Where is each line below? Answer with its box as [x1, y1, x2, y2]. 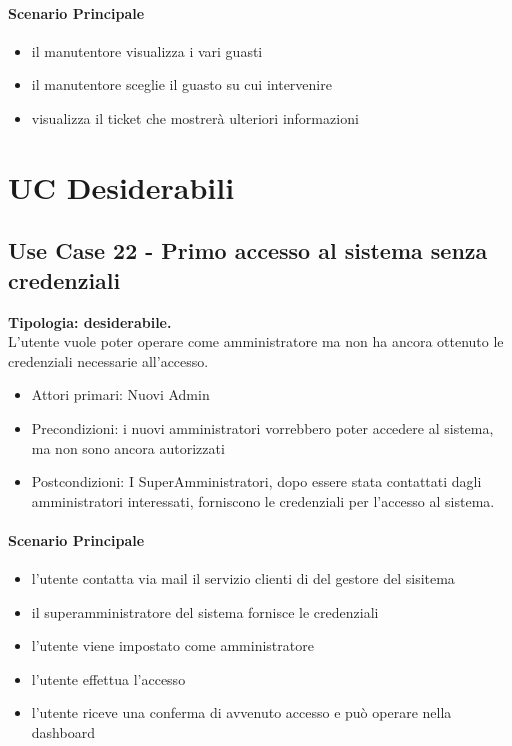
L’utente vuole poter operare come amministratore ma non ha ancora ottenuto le [8, 331, 504, 352]
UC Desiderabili [8, 166, 235, 207]
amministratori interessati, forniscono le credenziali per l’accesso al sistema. [31, 490, 495, 511]
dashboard [31, 722, 95, 743]
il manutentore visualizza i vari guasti [31, 40, 263, 61]
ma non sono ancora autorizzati [31, 437, 225, 458]
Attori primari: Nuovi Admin [31, 384, 210, 405]
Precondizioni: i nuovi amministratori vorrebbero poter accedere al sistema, [31, 417, 494, 438]
